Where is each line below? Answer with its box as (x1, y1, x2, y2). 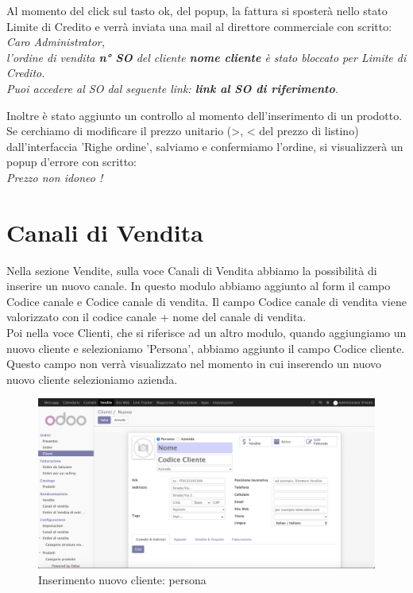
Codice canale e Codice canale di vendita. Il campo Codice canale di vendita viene (6, 293, 407, 309)
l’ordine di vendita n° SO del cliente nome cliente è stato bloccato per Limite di (6, 48, 407, 65)
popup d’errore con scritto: (6, 153, 137, 170)
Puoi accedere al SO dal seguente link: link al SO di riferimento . (6, 79, 339, 96)
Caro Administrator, (6, 33, 106, 50)
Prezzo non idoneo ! (6, 169, 103, 185)
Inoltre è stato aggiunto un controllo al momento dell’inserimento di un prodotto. (6, 107, 403, 123)
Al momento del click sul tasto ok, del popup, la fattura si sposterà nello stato (6, 2, 388, 18)
